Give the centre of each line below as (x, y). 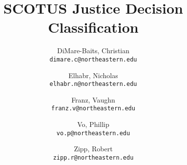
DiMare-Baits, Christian (93, 51)
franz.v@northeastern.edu (93, 109)
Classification (93, 27)
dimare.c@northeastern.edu (93, 59)
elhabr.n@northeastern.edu (93, 84)
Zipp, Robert (93, 149)
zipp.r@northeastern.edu (93, 157)
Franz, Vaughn (93, 99)
